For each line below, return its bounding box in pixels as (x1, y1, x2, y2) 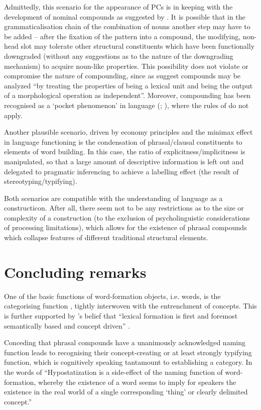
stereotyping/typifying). (4, 176, 77, 186)
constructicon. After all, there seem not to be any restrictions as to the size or (4, 202, 244, 213)
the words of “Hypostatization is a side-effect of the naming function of (4, 366, 223, 377)
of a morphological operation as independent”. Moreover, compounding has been (4, 90, 251, 100)
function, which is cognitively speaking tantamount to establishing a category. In (4, 357, 252, 367)
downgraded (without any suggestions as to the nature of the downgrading (4, 50, 233, 61)
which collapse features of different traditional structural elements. (4, 232, 208, 243)
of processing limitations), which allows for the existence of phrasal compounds (4, 222, 247, 233)
